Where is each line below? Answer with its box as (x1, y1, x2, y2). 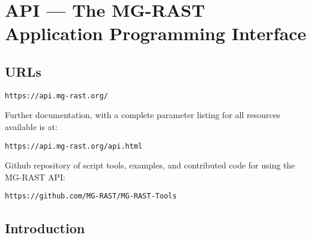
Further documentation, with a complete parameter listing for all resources (5, 109, 280, 121)
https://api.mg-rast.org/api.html (5, 141, 143, 150)
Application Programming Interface (5, 21, 307, 46)
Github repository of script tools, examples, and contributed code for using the (5, 159, 295, 171)
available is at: (5, 120, 58, 133)
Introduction (5, 218, 85, 237)
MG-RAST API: (5, 170, 65, 183)
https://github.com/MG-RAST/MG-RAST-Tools (5, 192, 177, 201)
